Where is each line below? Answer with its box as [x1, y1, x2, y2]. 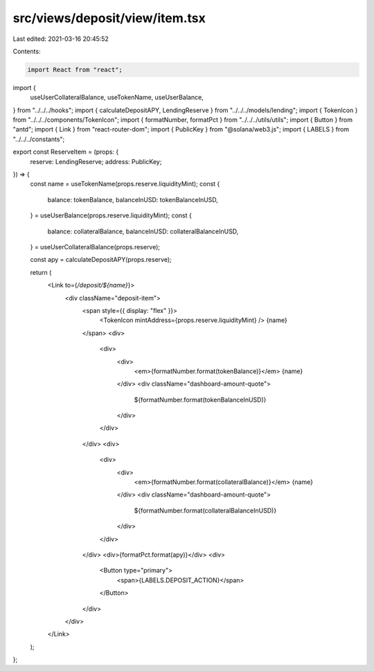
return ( [30, 268, 52, 276]
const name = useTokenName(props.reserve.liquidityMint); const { [30, 180, 220, 188]
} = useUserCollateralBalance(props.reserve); [30, 242, 161, 251]
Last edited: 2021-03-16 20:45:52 [12, 35, 109, 43]
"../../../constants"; [12, 135, 65, 143]
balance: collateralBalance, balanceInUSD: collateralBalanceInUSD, [47, 227, 239, 235]
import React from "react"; [27, 66, 123, 73]
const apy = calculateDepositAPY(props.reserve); [30, 256, 172, 264]
